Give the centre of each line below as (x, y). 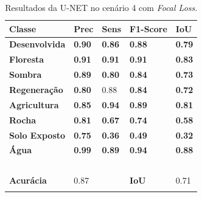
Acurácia (28, 180)
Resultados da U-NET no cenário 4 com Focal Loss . (101, 7)
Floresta (27, 59)
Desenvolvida (37, 44)
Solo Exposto (37, 135)
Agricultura (34, 104)
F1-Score (148, 28)
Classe (23, 28)
